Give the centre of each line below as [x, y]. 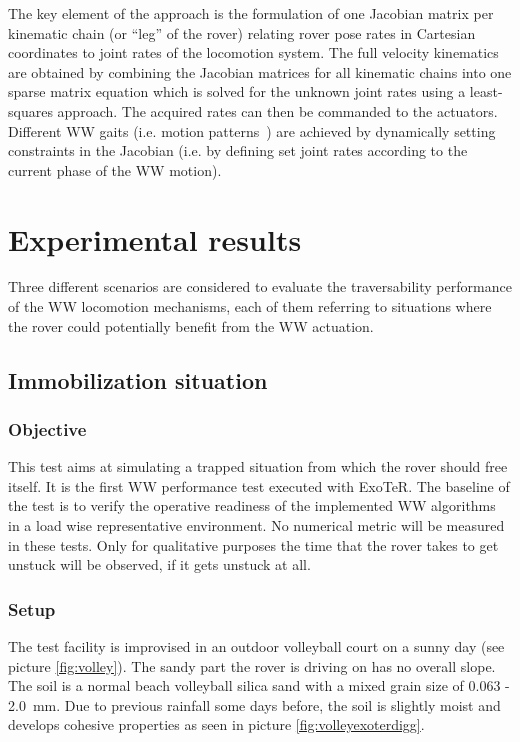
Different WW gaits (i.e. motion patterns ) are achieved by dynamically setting [252, 130]
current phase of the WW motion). [115, 169]
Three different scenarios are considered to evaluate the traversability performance [260, 286]
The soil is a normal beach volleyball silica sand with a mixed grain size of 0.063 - [259, 685]
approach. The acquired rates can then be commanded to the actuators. [277, 110]
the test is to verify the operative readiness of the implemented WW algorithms [252, 505]
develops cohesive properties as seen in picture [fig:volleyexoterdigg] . [216, 724]
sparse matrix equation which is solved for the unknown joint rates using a [237, 91]
